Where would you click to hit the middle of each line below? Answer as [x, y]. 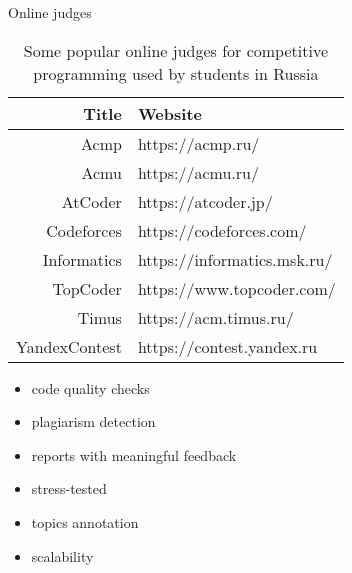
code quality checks [90, 387]
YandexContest [69, 346]
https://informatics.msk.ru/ [235, 259]
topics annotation [85, 521]
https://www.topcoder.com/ [236, 288]
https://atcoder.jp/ [205, 201]
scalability [62, 555]
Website [169, 113]
